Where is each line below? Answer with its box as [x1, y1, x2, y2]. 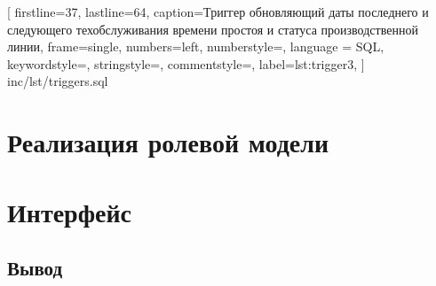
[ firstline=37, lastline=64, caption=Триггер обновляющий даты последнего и [7, 3, 429, 20]
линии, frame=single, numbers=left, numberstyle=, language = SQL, [7, 37, 384, 56]
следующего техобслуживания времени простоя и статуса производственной [7, 19, 418, 38]
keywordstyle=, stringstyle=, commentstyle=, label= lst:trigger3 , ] [7, 54, 365, 73]
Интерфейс [7, 193, 132, 229]
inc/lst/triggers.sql [7, 72, 108, 90]
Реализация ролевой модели [7, 124, 329, 160]
